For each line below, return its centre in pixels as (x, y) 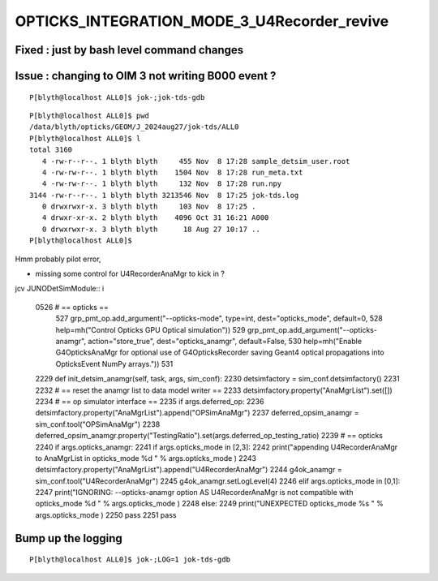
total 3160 (51, 150)
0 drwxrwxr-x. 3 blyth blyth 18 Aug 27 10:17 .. (151, 229)
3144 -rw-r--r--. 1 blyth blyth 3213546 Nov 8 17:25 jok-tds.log (164, 195)
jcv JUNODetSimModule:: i (60, 289)
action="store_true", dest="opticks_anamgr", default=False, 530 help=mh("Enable (225, 341)
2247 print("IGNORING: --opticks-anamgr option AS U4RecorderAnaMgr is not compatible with (194, 493)
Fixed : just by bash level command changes (129, 50)
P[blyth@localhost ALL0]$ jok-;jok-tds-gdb (117, 97)
